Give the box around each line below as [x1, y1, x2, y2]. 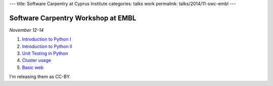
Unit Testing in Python [22, 50, 68, 56]
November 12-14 [9, 27, 44, 33]
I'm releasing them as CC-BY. [9, 73, 71, 80]
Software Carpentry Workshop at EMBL [9, 14, 136, 22]
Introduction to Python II [22, 43, 73, 49]
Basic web [22, 64, 44, 70]
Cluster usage [22, 57, 52, 63]
